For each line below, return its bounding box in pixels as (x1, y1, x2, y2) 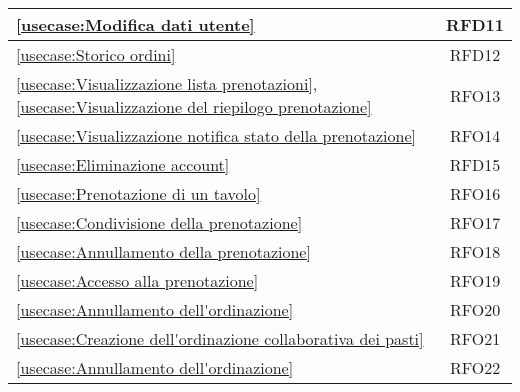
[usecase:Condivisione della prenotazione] (16, 211, 303, 234)
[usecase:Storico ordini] (16, 43, 176, 66)
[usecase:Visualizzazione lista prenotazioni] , (16, 72, 318, 95)
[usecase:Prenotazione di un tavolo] (16, 182, 261, 205)
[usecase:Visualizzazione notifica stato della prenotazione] (16, 124, 416, 147)
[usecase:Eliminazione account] (16, 153, 230, 176)
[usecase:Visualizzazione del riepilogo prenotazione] (16, 95, 372, 118)
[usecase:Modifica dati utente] (16, 13, 255, 36)
